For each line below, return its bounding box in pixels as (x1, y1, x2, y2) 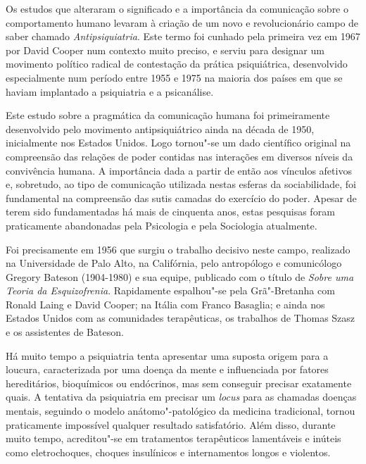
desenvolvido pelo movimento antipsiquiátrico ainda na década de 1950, (6, 121, 315, 136)
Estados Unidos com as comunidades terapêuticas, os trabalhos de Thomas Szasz (6, 311, 355, 325)
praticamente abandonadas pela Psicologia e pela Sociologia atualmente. (6, 218, 317, 232)
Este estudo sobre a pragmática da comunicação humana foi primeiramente (6, 108, 330, 123)
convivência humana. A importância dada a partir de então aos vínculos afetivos (6, 163, 352, 177)
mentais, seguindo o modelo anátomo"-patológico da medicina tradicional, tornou (6, 403, 355, 418)
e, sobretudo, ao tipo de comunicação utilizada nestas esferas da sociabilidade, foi (6, 177, 356, 192)
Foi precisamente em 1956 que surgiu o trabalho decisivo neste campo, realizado (6, 242, 351, 256)
